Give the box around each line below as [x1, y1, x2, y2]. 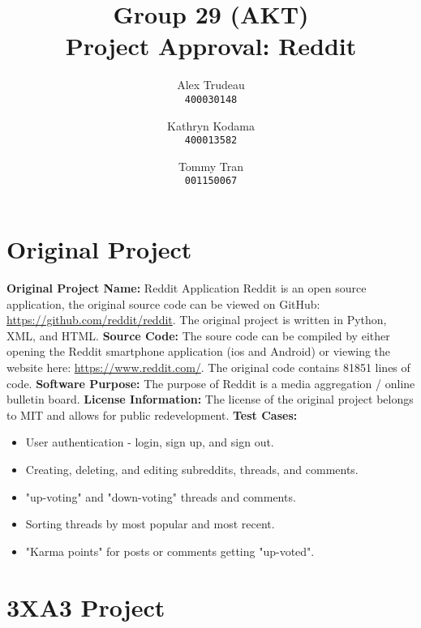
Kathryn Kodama [167, 117, 255, 134]
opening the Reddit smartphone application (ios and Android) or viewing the [6, 343, 391, 360]
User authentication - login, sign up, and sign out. [25, 434, 274, 451]
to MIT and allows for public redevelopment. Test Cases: [6, 406, 298, 423]
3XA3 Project [6, 590, 165, 623]
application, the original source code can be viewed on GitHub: [6, 295, 320, 312]
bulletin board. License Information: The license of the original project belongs [6, 391, 414, 408]
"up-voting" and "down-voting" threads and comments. [25, 488, 296, 505]
